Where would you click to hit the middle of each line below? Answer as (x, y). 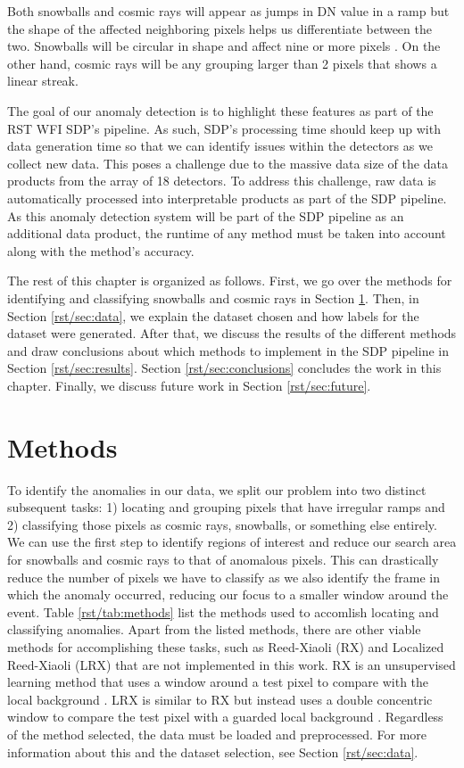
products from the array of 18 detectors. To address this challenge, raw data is (222, 181)
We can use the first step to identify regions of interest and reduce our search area (232, 542)
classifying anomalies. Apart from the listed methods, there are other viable (214, 629)
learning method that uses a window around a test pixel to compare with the (218, 682)
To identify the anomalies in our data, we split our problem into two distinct (217, 489)
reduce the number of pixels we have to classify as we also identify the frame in (224, 577)
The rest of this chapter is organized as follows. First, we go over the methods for (230, 281)
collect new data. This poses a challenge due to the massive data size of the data (228, 163)
